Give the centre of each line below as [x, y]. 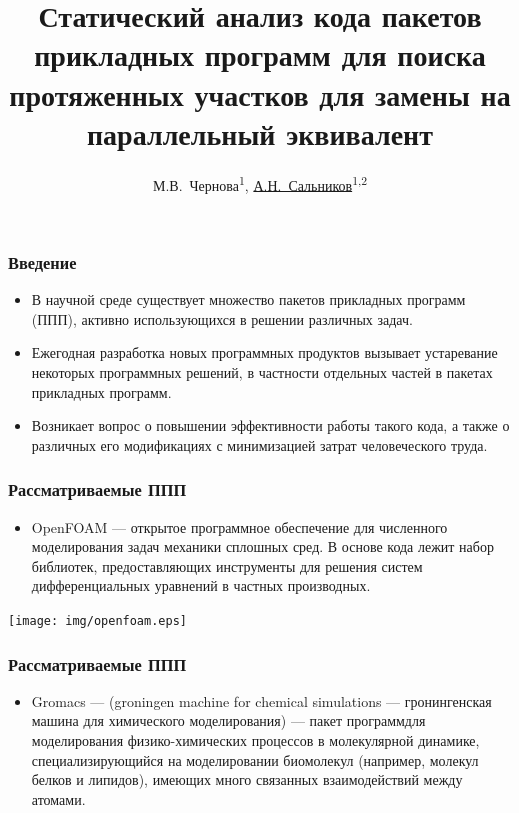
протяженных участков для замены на [260, 93]
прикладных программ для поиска [260, 54]
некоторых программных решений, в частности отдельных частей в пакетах [262, 372]
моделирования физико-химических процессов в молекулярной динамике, [255, 740]
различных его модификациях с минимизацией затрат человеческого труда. [259, 444]
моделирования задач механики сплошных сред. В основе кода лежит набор [262, 546]
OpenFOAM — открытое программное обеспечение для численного [239, 526]
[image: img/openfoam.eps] [97, 620]
